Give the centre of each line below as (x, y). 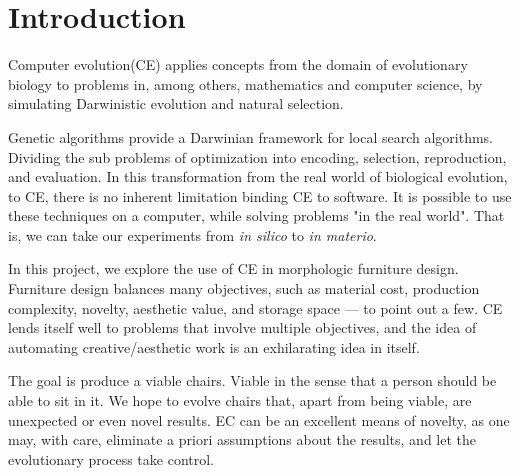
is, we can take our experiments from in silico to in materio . (192, 234)
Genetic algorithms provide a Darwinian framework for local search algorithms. (251, 136)
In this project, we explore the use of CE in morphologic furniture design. (233, 268)
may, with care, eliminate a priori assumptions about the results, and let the (242, 439)
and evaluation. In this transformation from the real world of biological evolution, (258, 176)
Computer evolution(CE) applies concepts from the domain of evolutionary (238, 64)
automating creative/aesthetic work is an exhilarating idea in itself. (214, 346)
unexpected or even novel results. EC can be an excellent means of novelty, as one (259, 419)
